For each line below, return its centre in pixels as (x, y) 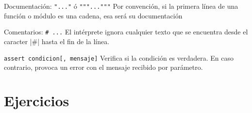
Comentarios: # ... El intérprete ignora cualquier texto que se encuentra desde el (126, 32)
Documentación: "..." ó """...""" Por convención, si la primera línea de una (121, 6)
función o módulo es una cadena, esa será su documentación (93, 15)
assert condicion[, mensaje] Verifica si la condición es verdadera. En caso (119, 57)
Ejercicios (37, 100)
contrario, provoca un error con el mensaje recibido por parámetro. (103, 67)
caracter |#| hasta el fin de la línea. (57, 41)
